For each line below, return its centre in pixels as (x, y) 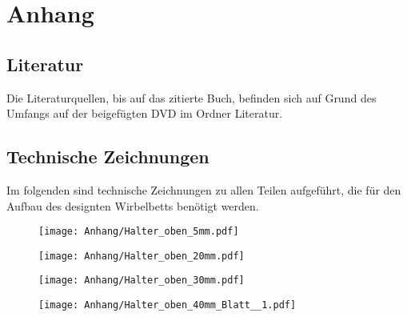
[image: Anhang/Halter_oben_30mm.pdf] (142, 281)
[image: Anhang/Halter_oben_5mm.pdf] (139, 232)
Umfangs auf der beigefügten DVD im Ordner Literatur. (145, 113)
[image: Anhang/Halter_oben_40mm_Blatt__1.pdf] (168, 305)
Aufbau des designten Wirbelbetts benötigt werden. (133, 205)
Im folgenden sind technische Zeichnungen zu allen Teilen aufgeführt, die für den (204, 189)
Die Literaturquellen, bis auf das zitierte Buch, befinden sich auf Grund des (192, 97)
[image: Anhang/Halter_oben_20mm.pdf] (142, 256)
